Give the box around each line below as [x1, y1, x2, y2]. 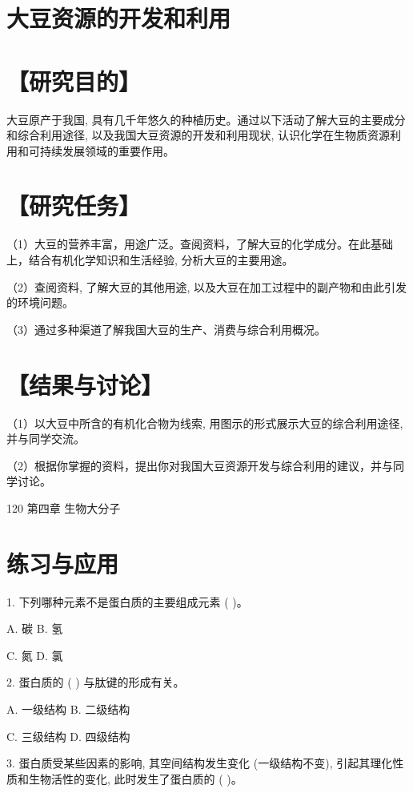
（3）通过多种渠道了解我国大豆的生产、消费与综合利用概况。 [6, 320, 326, 337]
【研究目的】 [6, 64, 142, 97]
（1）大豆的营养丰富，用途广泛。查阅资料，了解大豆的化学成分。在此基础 [6, 235, 393, 252]
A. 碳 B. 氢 [6, 620, 63, 637]
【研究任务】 [6, 189, 142, 222]
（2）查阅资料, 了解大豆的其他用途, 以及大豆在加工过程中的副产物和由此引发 [6, 278, 407, 295]
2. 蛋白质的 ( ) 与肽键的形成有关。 [6, 674, 185, 690]
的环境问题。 [6, 294, 74, 311]
